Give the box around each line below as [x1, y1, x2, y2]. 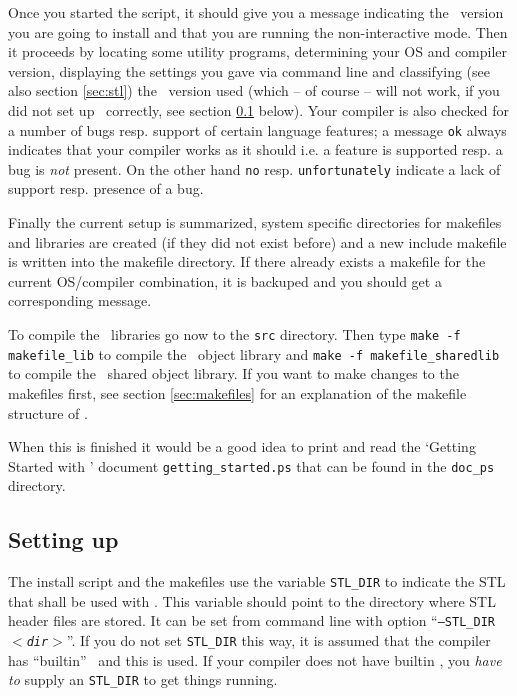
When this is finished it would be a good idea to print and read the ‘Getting [8, 436, 476, 457]
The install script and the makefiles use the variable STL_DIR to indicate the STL [8, 571, 506, 592]
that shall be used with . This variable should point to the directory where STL [8, 590, 496, 611]
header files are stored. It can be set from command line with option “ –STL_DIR [8, 610, 495, 631]
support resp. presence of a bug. [8, 178, 204, 199]
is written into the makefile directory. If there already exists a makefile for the [8, 251, 486, 272]
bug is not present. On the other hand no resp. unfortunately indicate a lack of [8, 158, 501, 179]
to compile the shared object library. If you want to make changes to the [8, 363, 459, 384]
